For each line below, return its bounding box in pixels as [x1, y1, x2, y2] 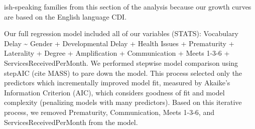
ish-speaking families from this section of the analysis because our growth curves [4, 2, 251, 12]
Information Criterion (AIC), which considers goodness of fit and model [4, 87, 225, 97]
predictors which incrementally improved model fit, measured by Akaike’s [4, 77, 230, 88]
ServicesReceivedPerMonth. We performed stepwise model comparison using [4, 57, 238, 68]
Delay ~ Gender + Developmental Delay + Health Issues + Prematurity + [4, 38, 234, 48]
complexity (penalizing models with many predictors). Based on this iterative [4, 97, 242, 107]
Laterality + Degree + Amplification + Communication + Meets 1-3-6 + [4, 48, 230, 58]
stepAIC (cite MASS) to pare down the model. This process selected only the [4, 67, 242, 78]
